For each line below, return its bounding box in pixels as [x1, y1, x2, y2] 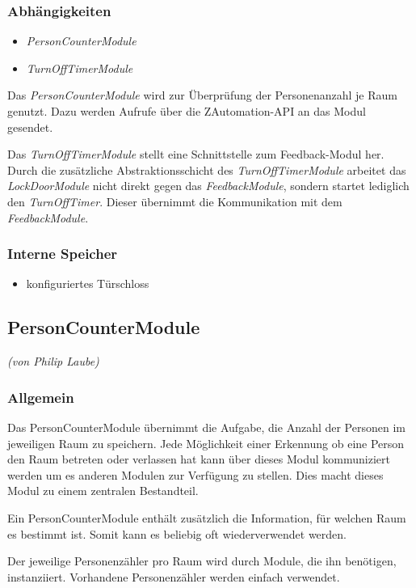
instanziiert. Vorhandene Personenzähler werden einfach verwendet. [7, 568, 340, 585]
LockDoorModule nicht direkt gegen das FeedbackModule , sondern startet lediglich [7, 177, 410, 194]
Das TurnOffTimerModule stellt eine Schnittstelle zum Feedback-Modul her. [7, 146, 384, 163]
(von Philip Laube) [7, 353, 99, 370]
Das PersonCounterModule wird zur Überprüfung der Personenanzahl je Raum [7, 87, 397, 104]
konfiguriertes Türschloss [26, 275, 149, 292]
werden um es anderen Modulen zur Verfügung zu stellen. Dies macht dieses [7, 466, 384, 483]
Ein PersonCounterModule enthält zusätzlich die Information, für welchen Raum [7, 509, 406, 526]
